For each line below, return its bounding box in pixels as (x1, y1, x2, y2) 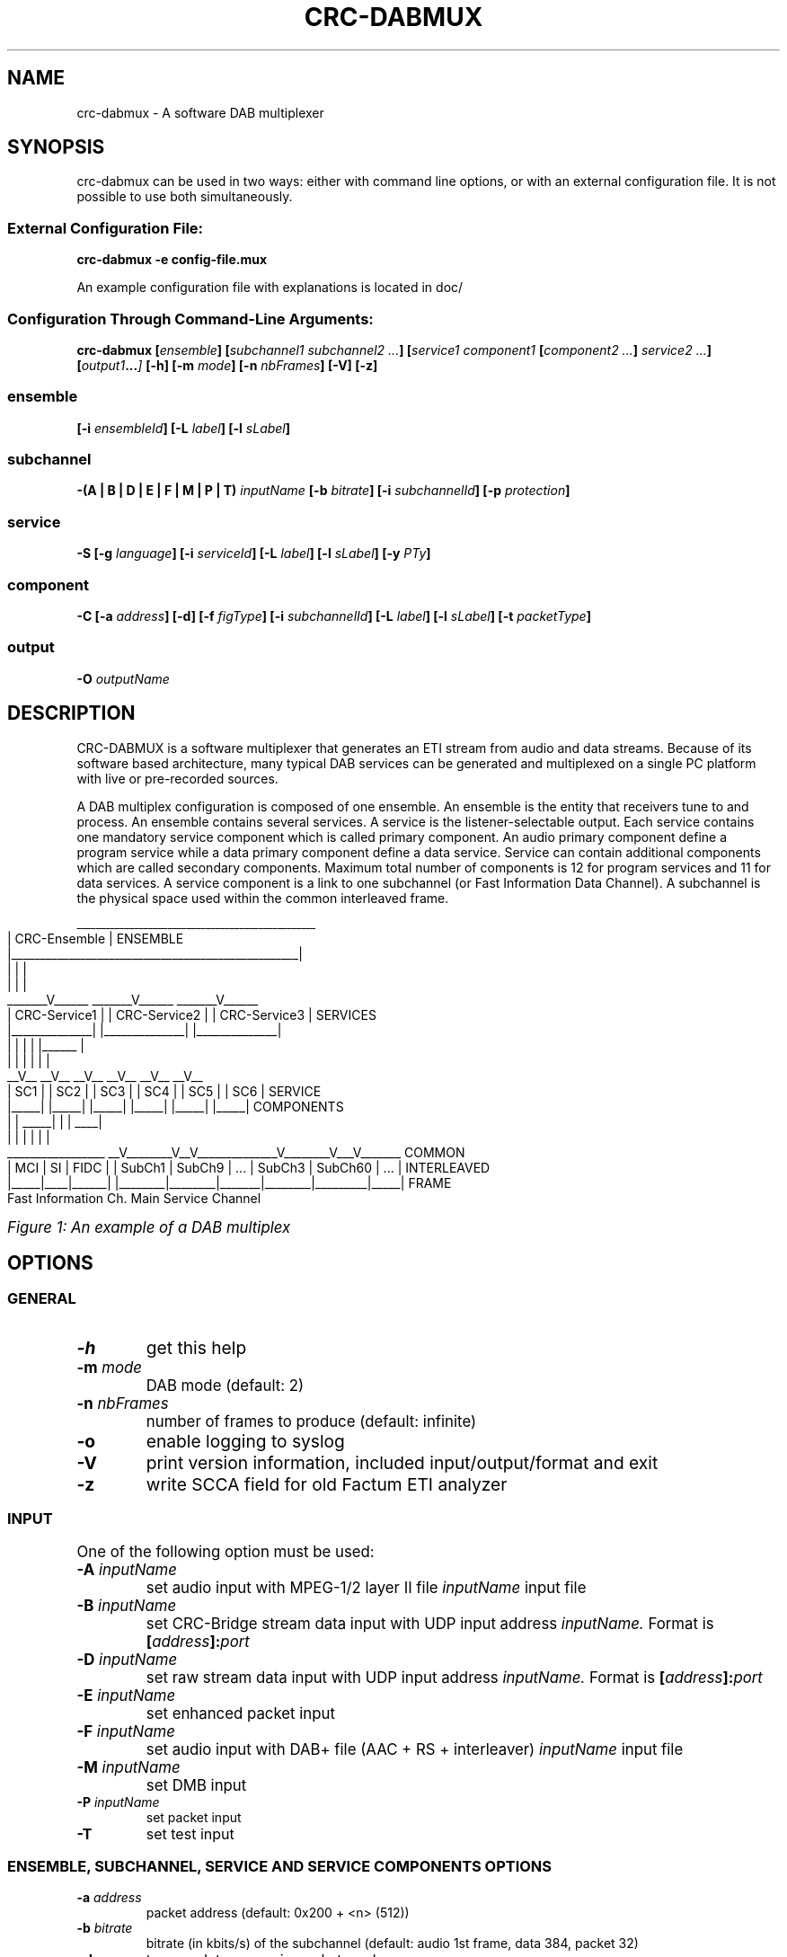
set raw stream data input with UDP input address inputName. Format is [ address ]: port (146, 1668, 763, 1687)
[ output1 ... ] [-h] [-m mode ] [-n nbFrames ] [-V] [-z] (76, 357, 378, 373)
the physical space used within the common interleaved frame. (76, 890, 449, 906)
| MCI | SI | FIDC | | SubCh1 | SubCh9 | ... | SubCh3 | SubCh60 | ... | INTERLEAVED (7, 1159, 491, 1175)
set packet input (146, 1809, 242, 1825)
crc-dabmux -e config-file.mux (76, 252, 268, 268)
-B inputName (76, 1596, 177, 1615)
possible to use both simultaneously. (76, 189, 293, 205)
